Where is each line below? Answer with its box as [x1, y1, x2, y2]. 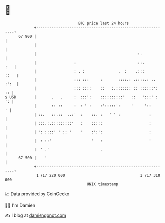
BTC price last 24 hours [78, 21, 129, 26]
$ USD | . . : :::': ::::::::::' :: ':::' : [5, 94, 158, 100]
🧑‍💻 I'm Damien [5, 202, 36, 208]
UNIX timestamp [86, 181, 119, 187]
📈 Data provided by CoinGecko [5, 191, 70, 197]
